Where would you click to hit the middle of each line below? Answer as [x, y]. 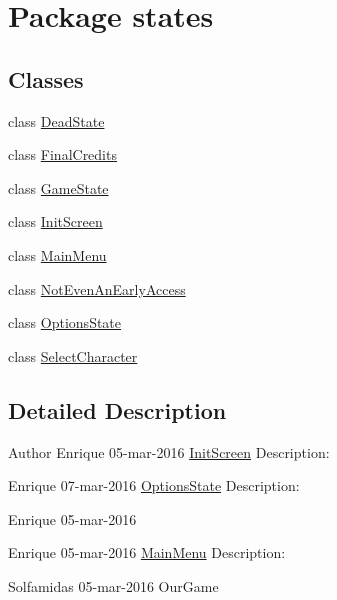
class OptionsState [65, 322]
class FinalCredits [62, 154]
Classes [46, 78]
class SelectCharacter [73, 355]
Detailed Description [117, 409]
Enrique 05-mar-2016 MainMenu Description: [147, 552]
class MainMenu [57, 254]
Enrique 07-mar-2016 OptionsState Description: [154, 485]
